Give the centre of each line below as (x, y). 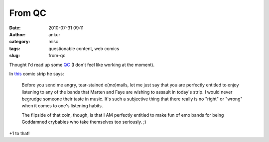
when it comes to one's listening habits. (62, 106)
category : (20, 42)
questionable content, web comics (84, 48)
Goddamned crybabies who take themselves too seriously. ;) (84, 122)
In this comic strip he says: (37, 73)
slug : (14, 56)
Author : (17, 34)
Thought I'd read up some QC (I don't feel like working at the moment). (82, 65)
